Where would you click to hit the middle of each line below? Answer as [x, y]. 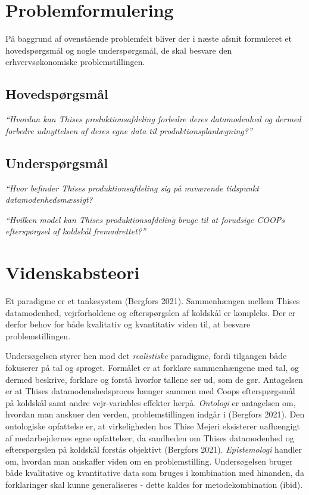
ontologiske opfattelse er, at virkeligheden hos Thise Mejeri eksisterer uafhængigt [153, 426]
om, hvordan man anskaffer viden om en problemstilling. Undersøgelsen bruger [149, 461]
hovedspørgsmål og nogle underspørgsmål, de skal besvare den [119, 50]
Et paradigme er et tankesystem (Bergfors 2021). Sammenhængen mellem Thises [153, 301]
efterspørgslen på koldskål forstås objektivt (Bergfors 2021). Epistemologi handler [154, 449]
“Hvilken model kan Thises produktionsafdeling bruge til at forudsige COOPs [145, 219]
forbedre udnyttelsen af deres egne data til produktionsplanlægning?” [129, 130]
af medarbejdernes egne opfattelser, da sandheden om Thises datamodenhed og [150, 437]
